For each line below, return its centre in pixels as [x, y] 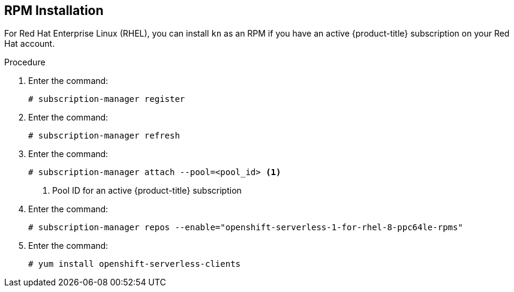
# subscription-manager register [107, 99]
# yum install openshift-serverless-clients [135, 264]
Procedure [25, 62]
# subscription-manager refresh [104, 136]
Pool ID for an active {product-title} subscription [147, 191]
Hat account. [30, 44]
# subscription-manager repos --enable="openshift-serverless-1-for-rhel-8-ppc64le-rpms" [246, 228]
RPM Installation [54, 10]
